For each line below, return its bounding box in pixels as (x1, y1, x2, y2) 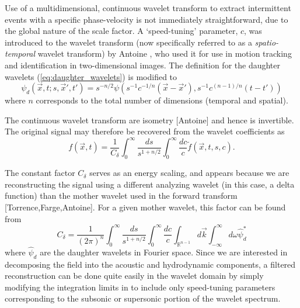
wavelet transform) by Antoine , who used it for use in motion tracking (37, 47, 292, 60)
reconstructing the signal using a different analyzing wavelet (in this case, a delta (5, 178, 295, 190)
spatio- (254, 36, 279, 48)
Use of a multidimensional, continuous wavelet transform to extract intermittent (5, 2, 291, 13)
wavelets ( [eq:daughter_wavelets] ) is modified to (5, 70, 177, 82)
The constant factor (5, 167, 75, 179)
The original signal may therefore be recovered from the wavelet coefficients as (5, 125, 285, 137)
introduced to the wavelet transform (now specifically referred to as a (5, 36, 252, 48)
